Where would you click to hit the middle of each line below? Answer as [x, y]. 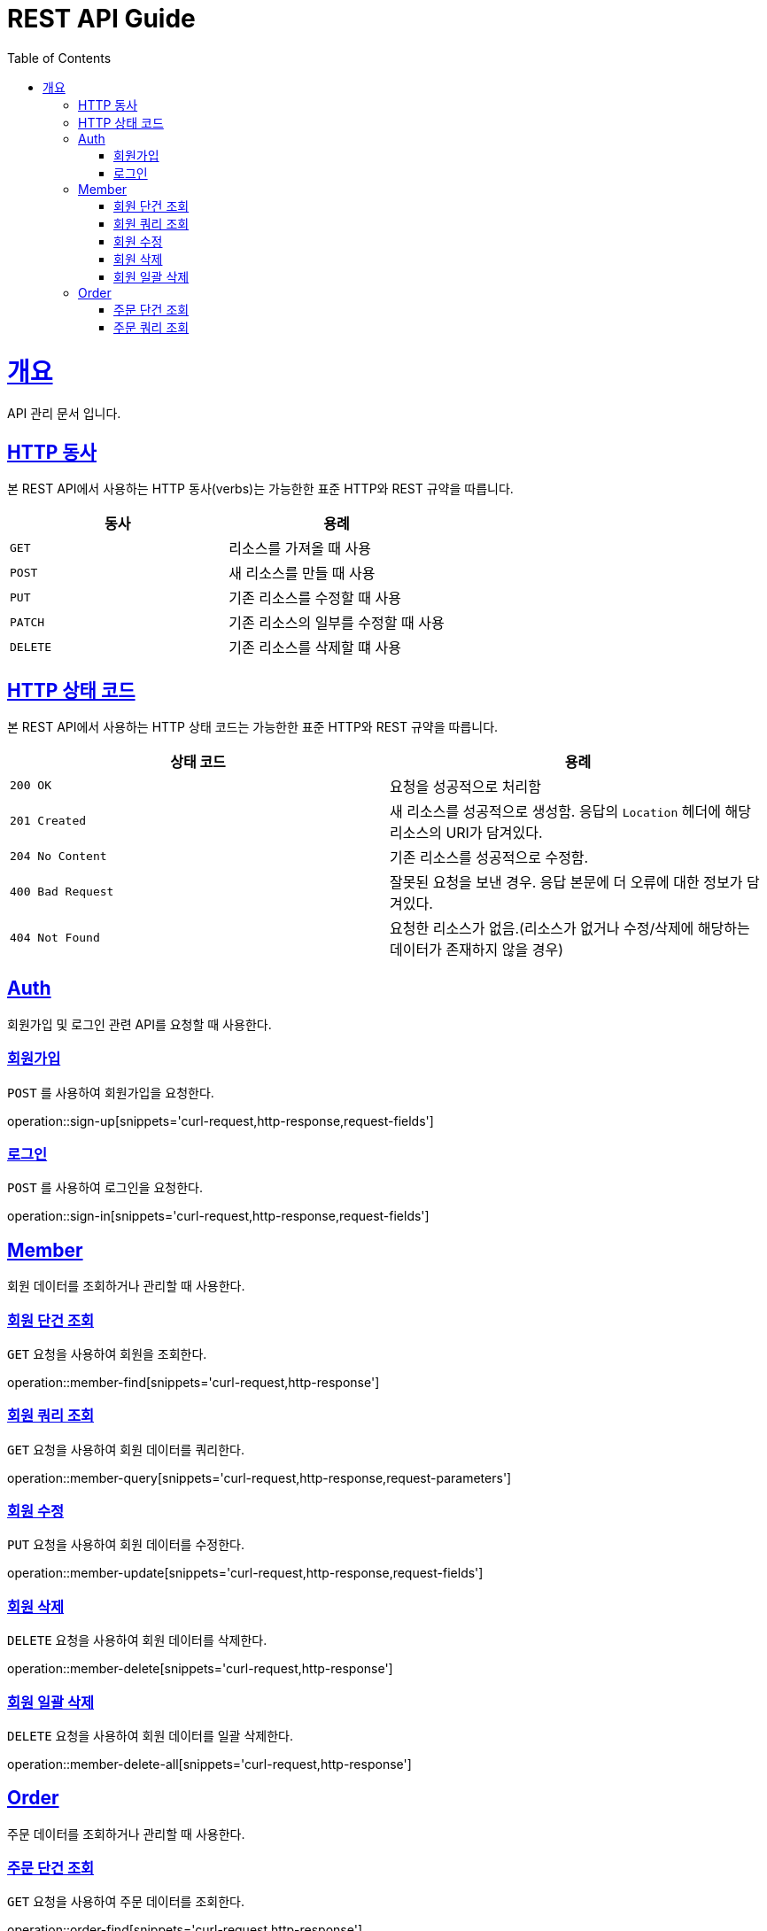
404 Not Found [55, 938]
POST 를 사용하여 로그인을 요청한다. [105, 1188]
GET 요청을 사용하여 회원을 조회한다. [107, 1353]
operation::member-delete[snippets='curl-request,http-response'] [200, 1669]
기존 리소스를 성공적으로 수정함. [489, 857]
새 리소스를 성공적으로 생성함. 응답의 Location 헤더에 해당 [570, 811]
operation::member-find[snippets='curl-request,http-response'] [194, 1382]
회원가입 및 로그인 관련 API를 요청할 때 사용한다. [139, 1024]
